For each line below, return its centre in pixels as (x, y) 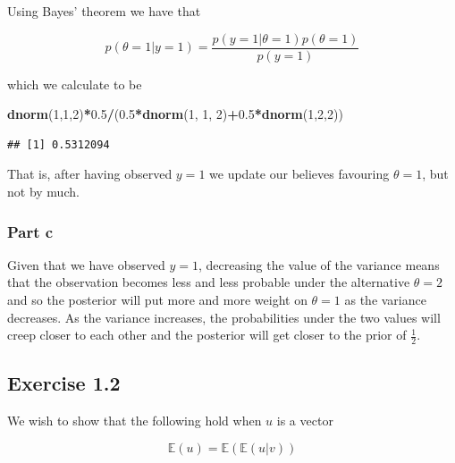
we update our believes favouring (299, 174)
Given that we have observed (86, 264)
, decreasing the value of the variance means (319, 264)
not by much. (43, 192)
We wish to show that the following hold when (135, 421)
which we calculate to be (75, 84)
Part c (30, 231)
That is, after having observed (90, 174)
